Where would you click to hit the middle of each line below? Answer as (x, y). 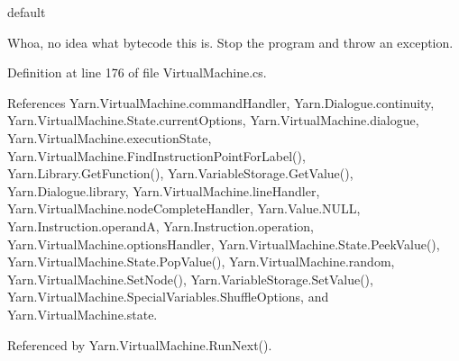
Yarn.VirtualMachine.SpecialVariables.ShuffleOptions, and (168, 297)
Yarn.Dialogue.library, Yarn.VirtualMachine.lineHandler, (164, 190)
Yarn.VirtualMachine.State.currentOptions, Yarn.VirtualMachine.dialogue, (213, 120)
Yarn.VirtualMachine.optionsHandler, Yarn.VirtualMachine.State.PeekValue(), (224, 244)
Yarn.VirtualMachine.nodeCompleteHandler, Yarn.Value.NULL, (184, 208)
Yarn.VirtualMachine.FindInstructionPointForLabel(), (156, 155)
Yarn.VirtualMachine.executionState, (110, 137)
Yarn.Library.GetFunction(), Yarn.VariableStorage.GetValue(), (180, 173)
